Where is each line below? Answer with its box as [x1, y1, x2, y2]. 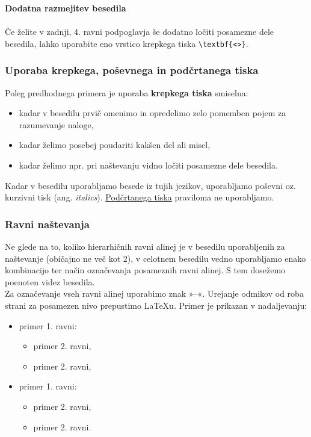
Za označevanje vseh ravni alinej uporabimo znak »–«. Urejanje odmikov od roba [5, 287, 304, 300]
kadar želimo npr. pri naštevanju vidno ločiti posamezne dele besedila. [19, 159, 278, 172]
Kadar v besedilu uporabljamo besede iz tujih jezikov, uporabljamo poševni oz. [5, 179, 296, 191]
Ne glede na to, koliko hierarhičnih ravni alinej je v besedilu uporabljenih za [5, 240, 285, 253]
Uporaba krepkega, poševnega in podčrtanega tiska [5, 63, 259, 78]
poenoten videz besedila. [5, 275, 95, 288]
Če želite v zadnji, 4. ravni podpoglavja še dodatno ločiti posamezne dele [5, 25, 274, 38]
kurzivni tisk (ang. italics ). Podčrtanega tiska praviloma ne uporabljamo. [5, 191, 274, 203]
